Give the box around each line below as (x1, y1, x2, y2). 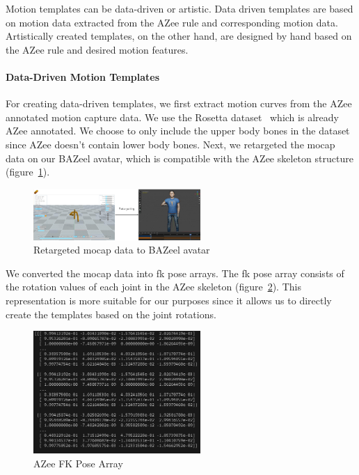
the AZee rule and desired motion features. (6, 42, 189, 56)
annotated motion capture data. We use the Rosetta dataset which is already (6, 109, 339, 124)
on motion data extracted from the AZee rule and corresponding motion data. (6, 15, 338, 29)
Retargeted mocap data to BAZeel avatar (33, 242, 210, 257)
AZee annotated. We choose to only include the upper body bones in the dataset (6, 123, 350, 138)
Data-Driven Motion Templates (6, 69, 160, 84)
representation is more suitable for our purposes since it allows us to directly (6, 293, 332, 307)
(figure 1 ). (6, 164, 50, 179)
